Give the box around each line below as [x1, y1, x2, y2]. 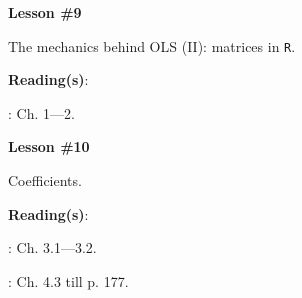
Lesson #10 [8, 136, 90, 157]
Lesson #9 [8, 2, 82, 22]
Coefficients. [8, 170, 82, 191]
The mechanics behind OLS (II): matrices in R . [8, 35, 296, 56]
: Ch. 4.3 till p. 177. [8, 270, 129, 291]
